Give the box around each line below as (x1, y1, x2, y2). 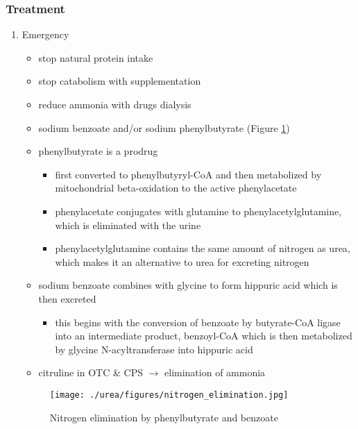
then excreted (38, 291, 96, 305)
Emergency (22, 27, 69, 42)
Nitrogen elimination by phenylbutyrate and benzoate (49, 410, 278, 424)
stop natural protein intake (38, 50, 153, 65)
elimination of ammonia (164, 365, 266, 380)
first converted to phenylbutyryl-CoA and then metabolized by (55, 167, 322, 181)
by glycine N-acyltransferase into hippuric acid (55, 342, 253, 356)
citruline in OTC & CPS (38, 365, 143, 380)
